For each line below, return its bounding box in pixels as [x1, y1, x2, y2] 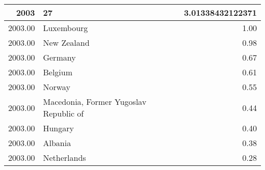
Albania [43, 137, 71, 149]
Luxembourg [43, 22, 88, 34]
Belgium [43, 66, 73, 78]
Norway [43, 81, 70, 93]
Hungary [43, 122, 74, 134]
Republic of [43, 107, 84, 119]
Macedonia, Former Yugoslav [43, 96, 147, 107]
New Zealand [43, 37, 90, 48]
